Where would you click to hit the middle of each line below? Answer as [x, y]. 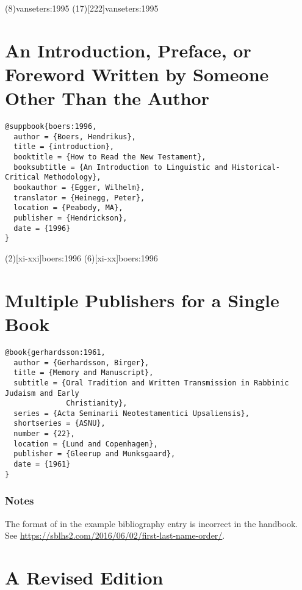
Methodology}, [73, 177]
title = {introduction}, [64, 147]
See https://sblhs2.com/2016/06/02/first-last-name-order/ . [115, 535]
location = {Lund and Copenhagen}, [86, 444]
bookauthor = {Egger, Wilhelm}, [79, 188]
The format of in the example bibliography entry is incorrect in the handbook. [152, 523]
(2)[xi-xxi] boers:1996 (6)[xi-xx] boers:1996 [81, 257]
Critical [23, 177]
